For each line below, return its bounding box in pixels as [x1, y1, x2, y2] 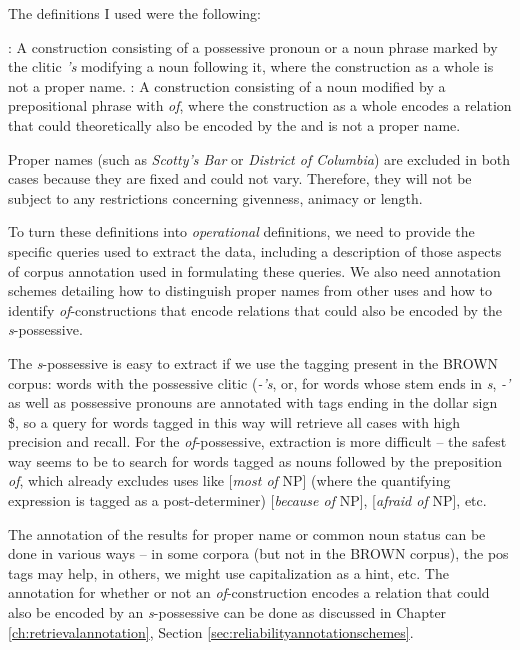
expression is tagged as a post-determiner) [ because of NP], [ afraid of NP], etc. [8, 490, 487, 511]
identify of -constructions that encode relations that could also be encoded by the [8, 299, 503, 320]
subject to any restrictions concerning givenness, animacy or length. [8, 187, 423, 208]
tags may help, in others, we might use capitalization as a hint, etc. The [8, 562, 449, 583]
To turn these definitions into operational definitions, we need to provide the [8, 221, 475, 242]
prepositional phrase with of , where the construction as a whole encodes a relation [8, 95, 512, 116]
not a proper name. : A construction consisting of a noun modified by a [8, 75, 446, 96]
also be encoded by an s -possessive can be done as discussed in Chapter [8, 602, 447, 623]
